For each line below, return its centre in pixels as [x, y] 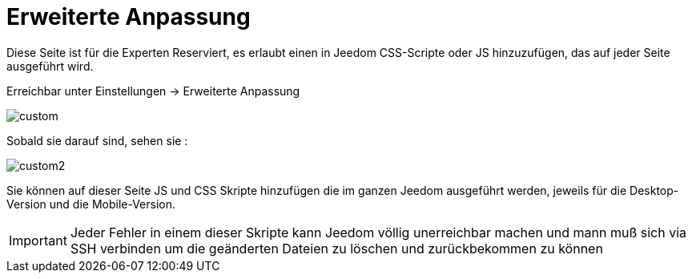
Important [38, 240]
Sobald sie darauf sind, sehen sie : [97, 140]
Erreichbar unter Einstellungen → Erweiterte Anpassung [153, 91]
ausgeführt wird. [50, 66]
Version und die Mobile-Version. [91, 204]
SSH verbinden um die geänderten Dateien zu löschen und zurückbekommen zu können [336, 248]
